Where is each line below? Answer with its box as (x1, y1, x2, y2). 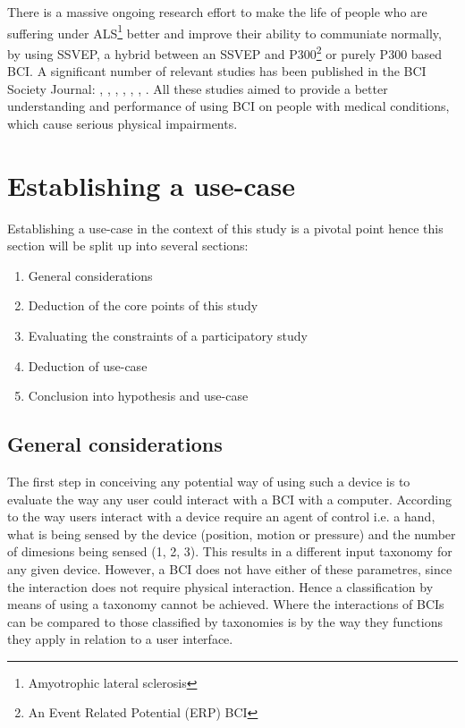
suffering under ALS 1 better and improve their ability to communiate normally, (7, 21, 442, 42)
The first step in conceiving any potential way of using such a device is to (7, 471, 410, 490)
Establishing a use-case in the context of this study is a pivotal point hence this (7, 218, 444, 237)
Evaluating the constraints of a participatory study (28, 326, 308, 344)
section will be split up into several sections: (7, 236, 249, 255)
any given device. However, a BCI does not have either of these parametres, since (7, 559, 452, 578)
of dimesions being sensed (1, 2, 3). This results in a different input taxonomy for (7, 542, 452, 561)
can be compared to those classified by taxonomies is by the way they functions (7, 612, 443, 631)
